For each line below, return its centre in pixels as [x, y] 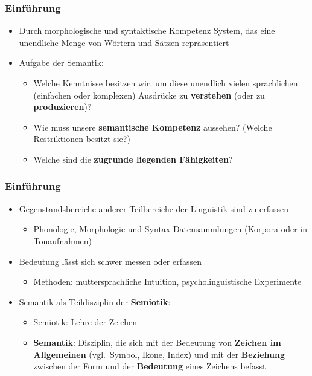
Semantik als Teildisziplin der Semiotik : [95, 301]
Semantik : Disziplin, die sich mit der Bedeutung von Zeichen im [157, 342]
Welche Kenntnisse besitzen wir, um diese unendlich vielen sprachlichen [166, 83]
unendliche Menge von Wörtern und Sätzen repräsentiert [124, 42]
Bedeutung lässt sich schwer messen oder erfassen [110, 261]
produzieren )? [62, 107]
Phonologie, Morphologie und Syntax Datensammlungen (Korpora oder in [170, 229]
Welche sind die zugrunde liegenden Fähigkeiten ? [133, 159]
